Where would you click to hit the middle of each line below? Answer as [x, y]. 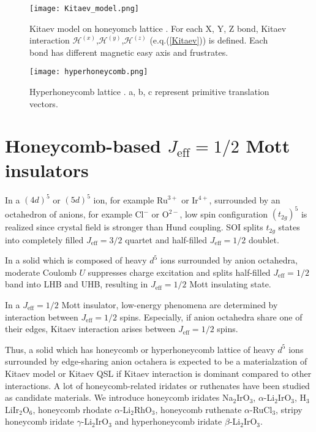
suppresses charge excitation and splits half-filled [179, 272]
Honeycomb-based [83, 146]
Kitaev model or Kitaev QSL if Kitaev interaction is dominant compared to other [158, 373]
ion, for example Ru [130, 199]
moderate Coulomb [41, 272]
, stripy [289, 409]
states [289, 227]
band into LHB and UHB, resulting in [77, 284]
